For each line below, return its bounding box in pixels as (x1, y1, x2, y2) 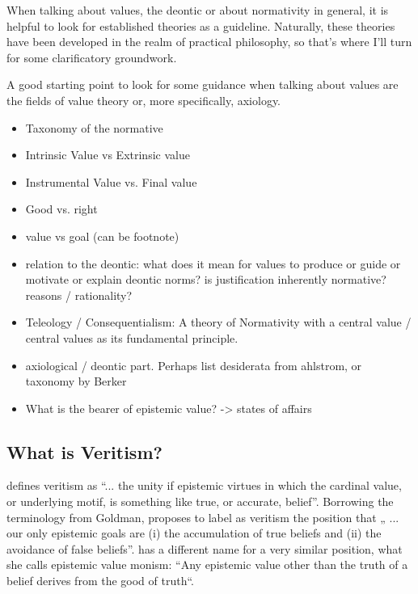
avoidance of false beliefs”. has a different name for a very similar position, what (6, 540, 403, 557)
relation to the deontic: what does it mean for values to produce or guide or (25, 255, 401, 272)
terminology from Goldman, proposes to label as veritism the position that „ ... (6, 508, 399, 525)
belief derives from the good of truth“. (6, 572, 194, 589)
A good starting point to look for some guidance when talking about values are (6, 76, 399, 93)
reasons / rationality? (25, 286, 133, 303)
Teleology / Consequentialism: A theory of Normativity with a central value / (25, 314, 412, 331)
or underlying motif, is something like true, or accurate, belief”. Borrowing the (6, 493, 394, 510)
